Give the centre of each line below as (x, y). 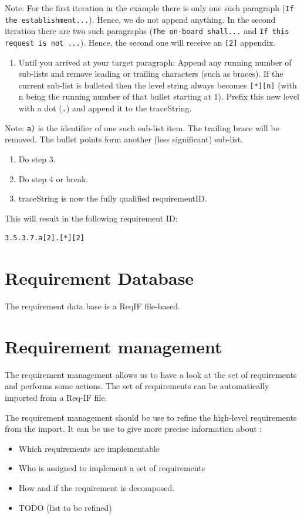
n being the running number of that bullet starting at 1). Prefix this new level (159, 96)
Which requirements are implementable (89, 448)
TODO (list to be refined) (65, 507)
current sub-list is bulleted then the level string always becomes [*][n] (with (158, 85)
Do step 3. (37, 159)
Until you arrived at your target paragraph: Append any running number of (155, 62)
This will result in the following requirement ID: (91, 218)
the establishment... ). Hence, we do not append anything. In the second (140, 19)
